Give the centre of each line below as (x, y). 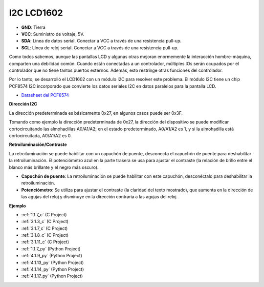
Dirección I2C (23, 104)
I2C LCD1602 (36, 13)
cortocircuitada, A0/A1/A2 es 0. (40, 136)
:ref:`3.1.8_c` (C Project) (45, 235)
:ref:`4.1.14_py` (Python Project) (53, 269)
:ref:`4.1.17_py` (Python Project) (52, 276)
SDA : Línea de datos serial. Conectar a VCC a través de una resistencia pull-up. (101, 41)
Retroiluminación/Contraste (38, 144)
